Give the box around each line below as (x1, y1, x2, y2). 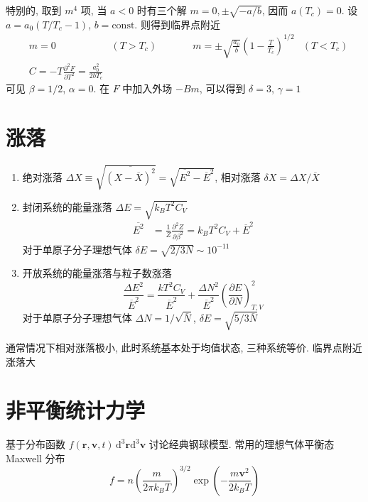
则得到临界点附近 (140, 16, 220, 31)
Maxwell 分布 (6, 450, 65, 465)
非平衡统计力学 (6, 395, 146, 425)
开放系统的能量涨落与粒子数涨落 (22, 266, 172, 280)
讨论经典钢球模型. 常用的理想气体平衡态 (148, 437, 335, 452)
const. (112, 20, 138, 31)
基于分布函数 (6, 437, 65, 452)
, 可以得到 (199, 81, 246, 96)
